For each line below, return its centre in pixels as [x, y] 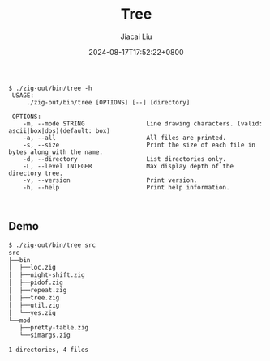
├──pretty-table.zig [54, 328]
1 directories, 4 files [49, 350]
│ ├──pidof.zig [36, 283]
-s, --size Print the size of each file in [139, 145]
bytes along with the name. [56, 152]
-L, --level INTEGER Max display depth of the [128, 166]
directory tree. [36, 173]
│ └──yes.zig [32, 312]
